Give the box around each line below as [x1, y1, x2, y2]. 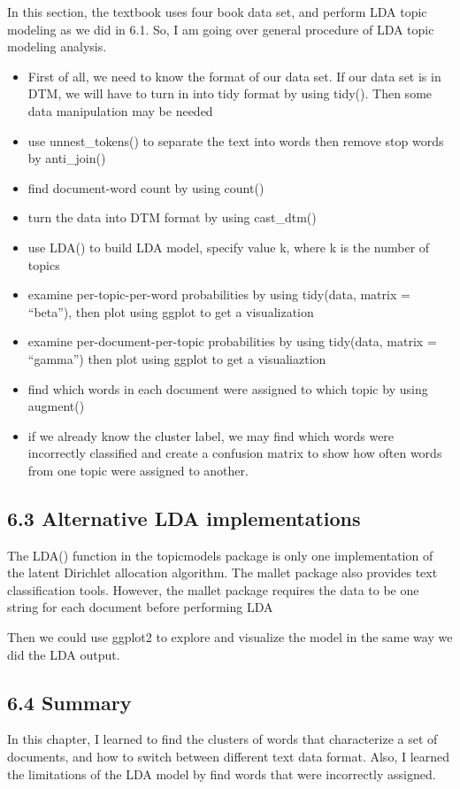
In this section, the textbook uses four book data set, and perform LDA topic [7, 3, 427, 20]
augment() [27, 397, 85, 415]
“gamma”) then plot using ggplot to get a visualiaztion [27, 349, 326, 367]
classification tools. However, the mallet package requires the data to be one [7, 580, 419, 599]
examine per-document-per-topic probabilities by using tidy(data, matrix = [27, 332, 437, 351]
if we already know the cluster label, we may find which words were [27, 426, 395, 445]
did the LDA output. [7, 645, 120, 663]
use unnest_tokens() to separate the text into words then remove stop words [27, 131, 444, 150]
